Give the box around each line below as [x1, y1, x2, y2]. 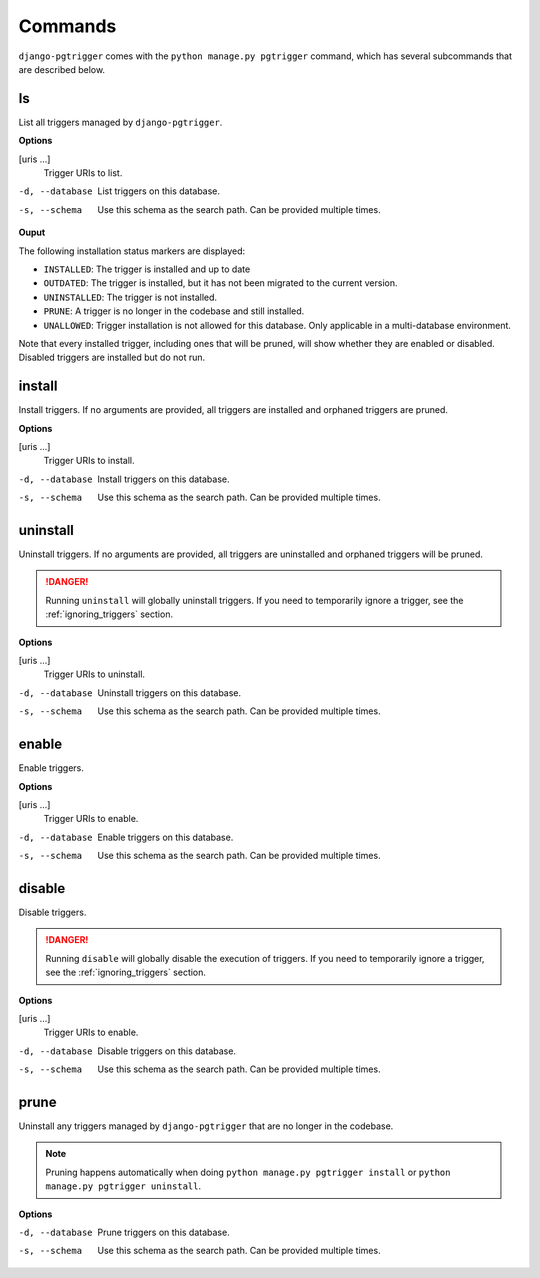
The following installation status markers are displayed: [18, 245, 246, 257]
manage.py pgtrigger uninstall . [45, 1180, 202, 1192]
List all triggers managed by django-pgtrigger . [18, 116, 223, 128]
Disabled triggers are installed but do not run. [18, 351, 206, 364]
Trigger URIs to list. [43, 167, 123, 179]
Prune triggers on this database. [97, 1226, 230, 1238]
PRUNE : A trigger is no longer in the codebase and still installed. [43, 305, 305, 317]
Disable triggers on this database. [97, 1045, 237, 1057]
